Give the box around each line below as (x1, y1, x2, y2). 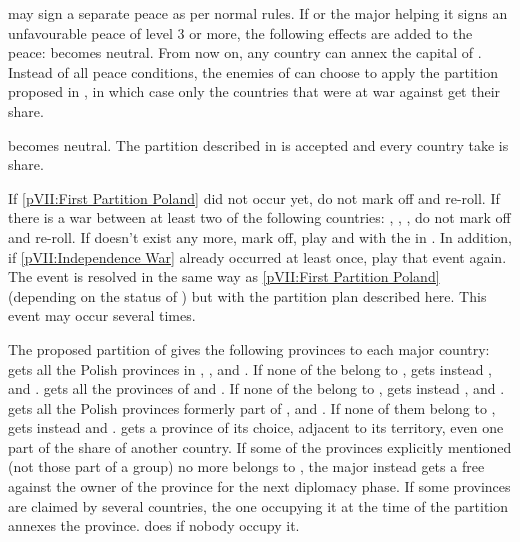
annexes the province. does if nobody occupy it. (8, 515, 300, 536)
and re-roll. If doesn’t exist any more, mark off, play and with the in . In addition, (8, 226, 512, 247)
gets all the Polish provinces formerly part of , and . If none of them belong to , (8, 397, 496, 418)
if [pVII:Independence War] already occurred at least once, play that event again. (8, 246, 507, 267)
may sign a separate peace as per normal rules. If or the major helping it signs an (8, 3, 508, 23)
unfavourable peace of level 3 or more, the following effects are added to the (8, 22, 473, 43)
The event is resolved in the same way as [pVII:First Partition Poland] (8, 266, 440, 287)
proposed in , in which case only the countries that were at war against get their (8, 81, 501, 102)
